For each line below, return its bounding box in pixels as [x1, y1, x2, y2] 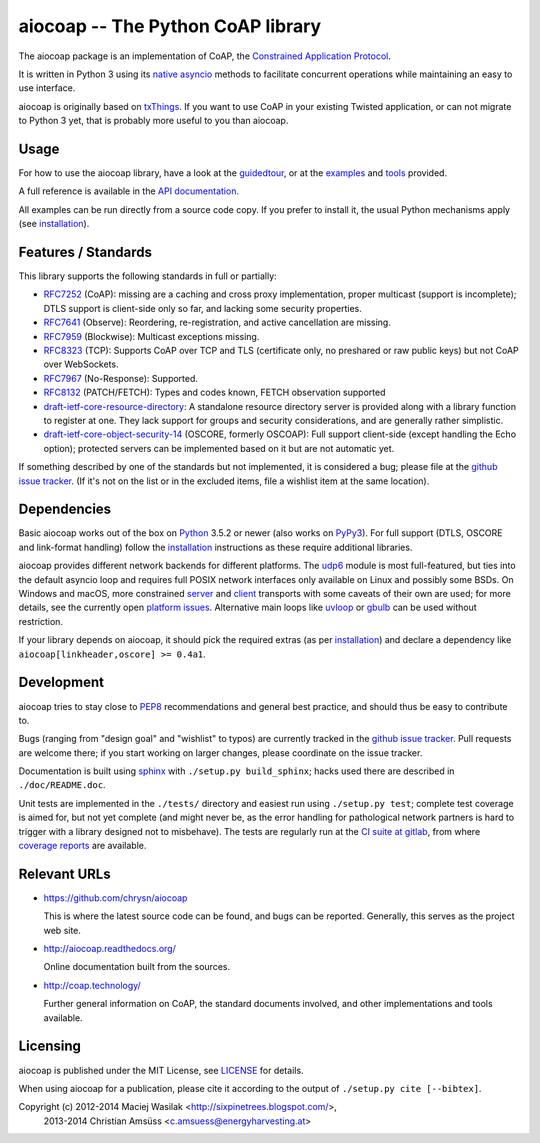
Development [18, 674, 105, 691]
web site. [43, 924, 82, 936]
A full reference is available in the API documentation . [18, 185, 240, 197]
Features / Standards [18, 244, 153, 260]
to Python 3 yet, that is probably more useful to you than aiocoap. [18, 115, 289, 127]
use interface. [18, 82, 76, 94]
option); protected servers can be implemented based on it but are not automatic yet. [43, 442, 395, 454]
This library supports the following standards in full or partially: [18, 270, 277, 282]
